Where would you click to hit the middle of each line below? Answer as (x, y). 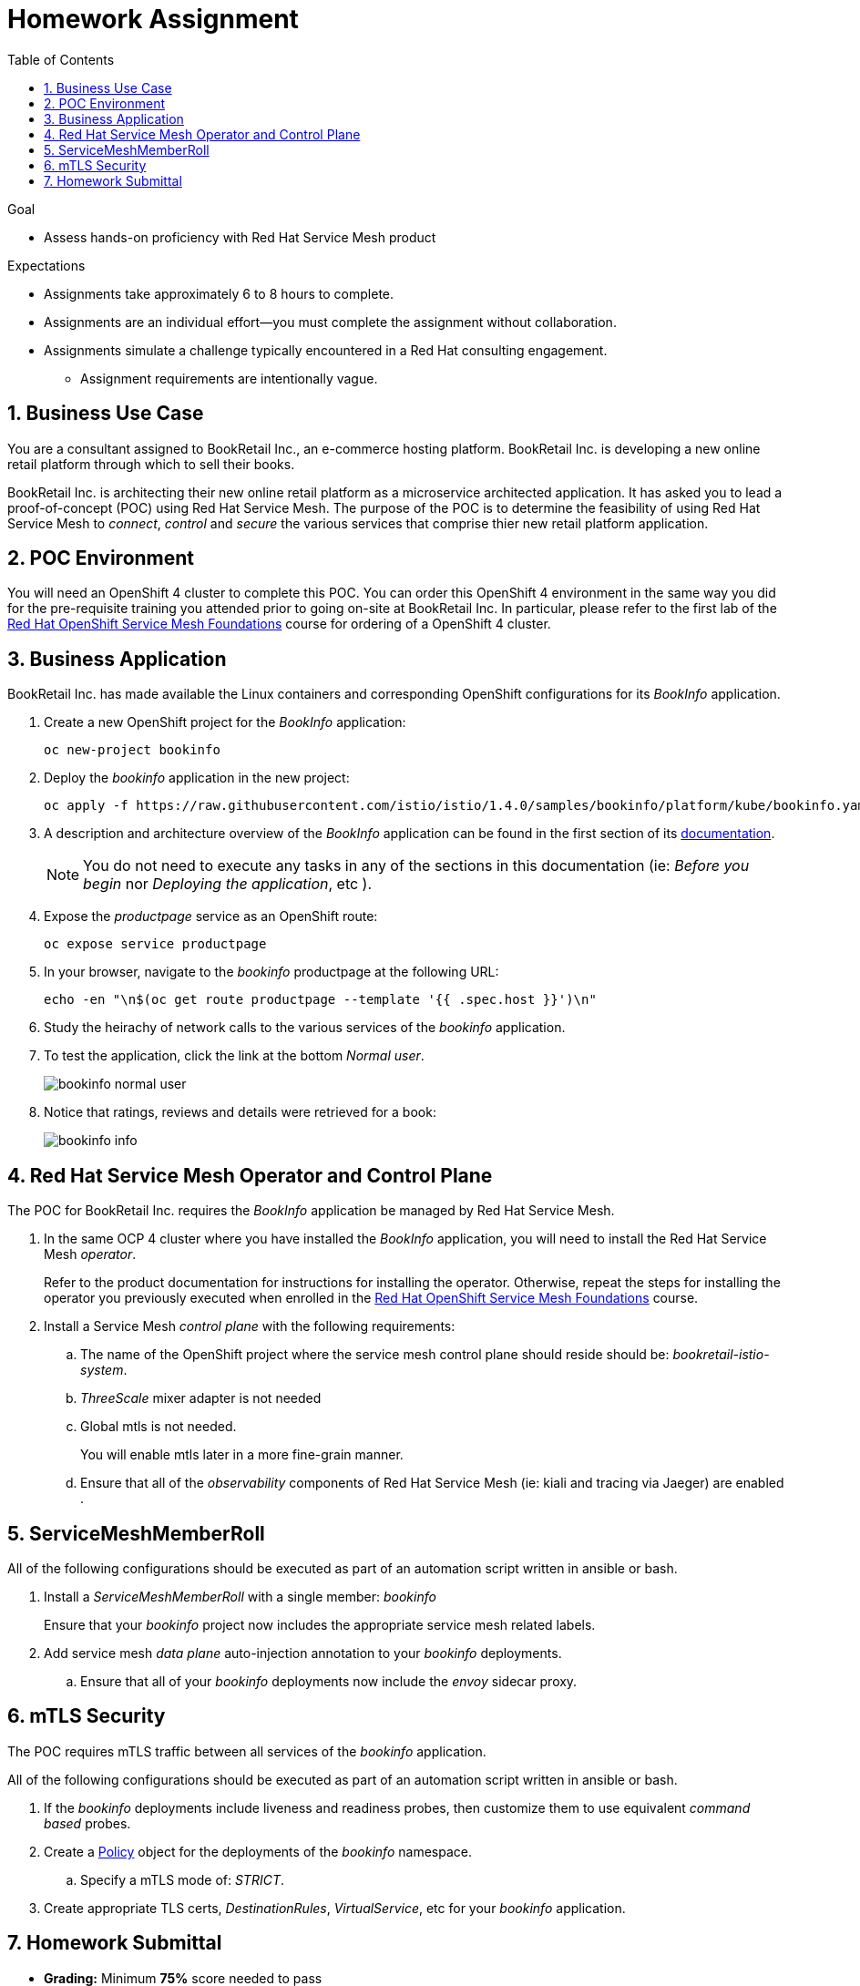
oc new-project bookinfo (132, 750)
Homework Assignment (153, 19)
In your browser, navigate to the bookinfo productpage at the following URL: (271, 972)
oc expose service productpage (155, 944)
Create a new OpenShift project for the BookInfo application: (225, 722)
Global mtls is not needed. (159, 1427)
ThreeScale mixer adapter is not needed (201, 1398)
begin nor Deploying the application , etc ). (228, 884)
